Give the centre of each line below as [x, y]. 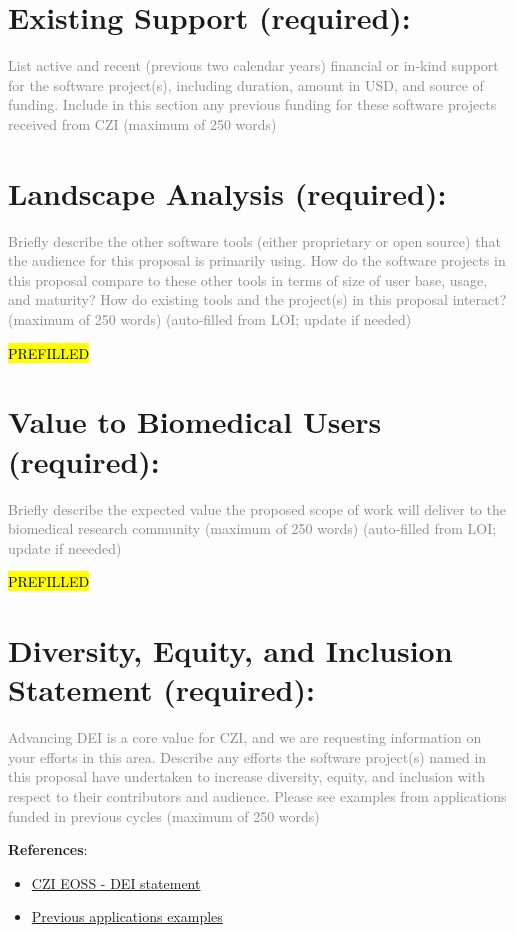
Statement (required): [161, 689]
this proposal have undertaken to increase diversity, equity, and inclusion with [246, 776]
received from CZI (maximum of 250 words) [142, 123]
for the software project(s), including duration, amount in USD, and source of [246, 84]
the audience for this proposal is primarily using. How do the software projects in [257, 260]
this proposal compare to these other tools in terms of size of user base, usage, [248, 279]
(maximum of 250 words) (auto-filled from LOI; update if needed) [210, 319]
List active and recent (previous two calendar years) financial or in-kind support [253, 65]
